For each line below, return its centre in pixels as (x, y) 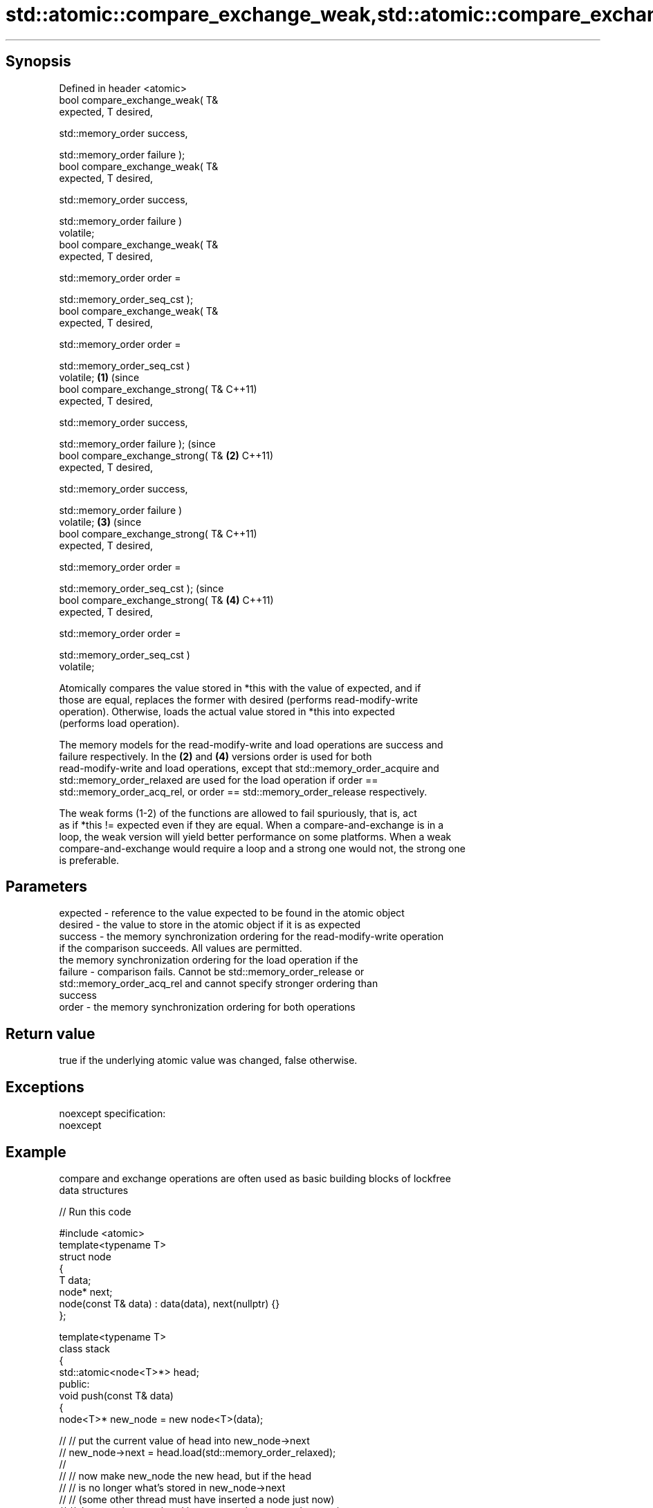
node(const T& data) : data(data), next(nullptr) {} (169, 1303)
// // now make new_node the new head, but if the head (185, 1475)
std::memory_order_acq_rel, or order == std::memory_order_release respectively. (243, 791)
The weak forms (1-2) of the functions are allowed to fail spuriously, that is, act (238, 813)
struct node (85, 1256)
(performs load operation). (119, 723)
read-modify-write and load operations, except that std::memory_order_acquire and (249, 768)
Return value (50, 1033)
